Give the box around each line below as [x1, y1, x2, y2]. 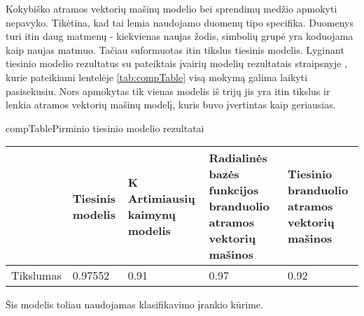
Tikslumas [11, 267, 62, 284]
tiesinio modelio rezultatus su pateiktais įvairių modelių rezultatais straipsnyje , [6, 56, 348, 71]
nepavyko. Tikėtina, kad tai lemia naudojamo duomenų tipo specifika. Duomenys [6, 15, 353, 29]
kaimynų [127, 206, 176, 222]
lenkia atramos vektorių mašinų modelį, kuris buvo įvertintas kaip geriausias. [6, 97, 336, 112]
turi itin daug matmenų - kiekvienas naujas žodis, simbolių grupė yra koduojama [6, 29, 353, 43]
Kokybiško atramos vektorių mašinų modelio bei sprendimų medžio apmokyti [6, 1, 337, 15]
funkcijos [209, 182, 259, 199]
